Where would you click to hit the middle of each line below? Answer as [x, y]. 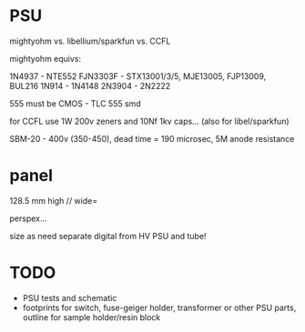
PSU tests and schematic [70, 297]
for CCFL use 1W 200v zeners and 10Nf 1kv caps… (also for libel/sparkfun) [149, 121]
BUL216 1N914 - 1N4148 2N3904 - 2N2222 [90, 86]
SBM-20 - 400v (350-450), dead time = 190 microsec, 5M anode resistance [152, 138]
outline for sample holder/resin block [91, 317]
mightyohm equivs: [46, 58]
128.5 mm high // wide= [54, 200]
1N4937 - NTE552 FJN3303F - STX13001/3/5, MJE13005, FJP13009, [138, 76]
